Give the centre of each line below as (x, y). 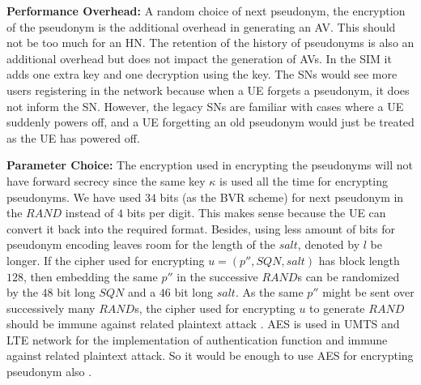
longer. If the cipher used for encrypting (106, 260)
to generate (337, 308)
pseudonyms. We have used (74, 197)
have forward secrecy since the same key (106, 180)
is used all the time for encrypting (304, 180)
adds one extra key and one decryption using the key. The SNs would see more (202, 74)
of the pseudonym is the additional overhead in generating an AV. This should (201, 26)
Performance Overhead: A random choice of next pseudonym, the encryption (206, 11)
